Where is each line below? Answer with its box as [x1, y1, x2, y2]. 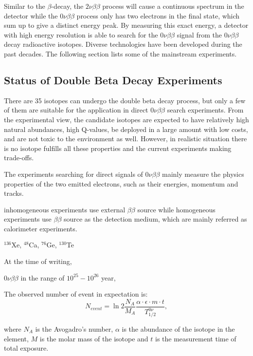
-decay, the [51, 1, 84, 11]
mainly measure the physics [162, 169, 244, 179]
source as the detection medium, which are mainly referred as [63, 214, 247, 224]
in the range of [20, 272, 65, 282]
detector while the [4, 10, 58, 20]
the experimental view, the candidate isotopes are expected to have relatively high [4, 114, 249, 124]
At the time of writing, [4, 256, 72, 266]
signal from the [177, 29, 222, 39]
